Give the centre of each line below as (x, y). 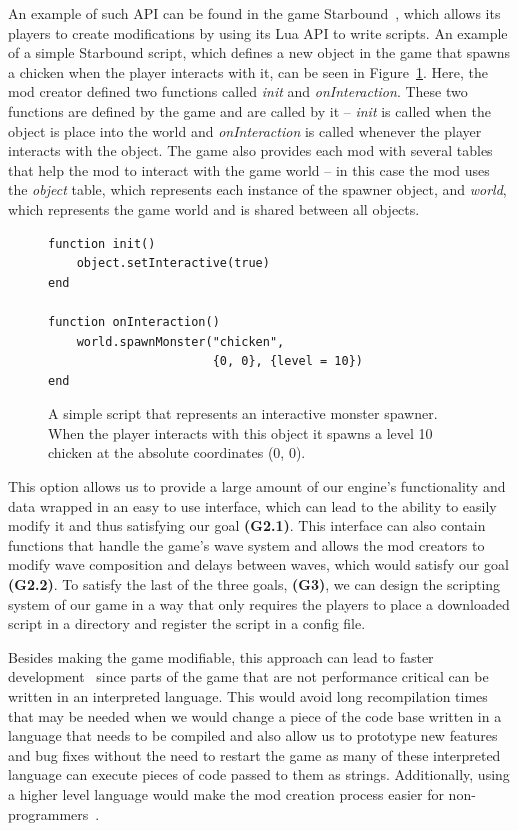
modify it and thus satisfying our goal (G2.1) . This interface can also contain (247, 525)
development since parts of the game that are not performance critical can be (248, 676)
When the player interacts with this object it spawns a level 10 (240, 432)
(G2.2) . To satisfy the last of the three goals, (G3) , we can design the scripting (254, 584)
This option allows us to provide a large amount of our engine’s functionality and (257, 486)
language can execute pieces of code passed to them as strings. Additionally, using (259, 774)
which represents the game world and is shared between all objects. (214, 208)
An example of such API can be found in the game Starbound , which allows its (254, 13)
